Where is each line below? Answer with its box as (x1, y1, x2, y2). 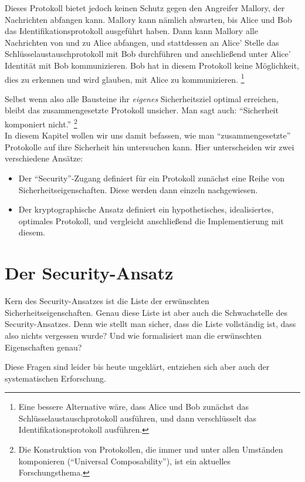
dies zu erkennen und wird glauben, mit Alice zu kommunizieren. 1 (5, 71, 245, 85)
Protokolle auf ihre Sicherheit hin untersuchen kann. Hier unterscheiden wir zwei (5, 140, 294, 153)
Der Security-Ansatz (5, 261, 174, 285)
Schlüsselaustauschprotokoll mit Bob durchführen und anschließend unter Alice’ (5, 48, 291, 60)
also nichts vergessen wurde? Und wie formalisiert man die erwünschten (5, 329, 262, 341)
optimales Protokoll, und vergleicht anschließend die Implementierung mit (18, 214, 284, 227)
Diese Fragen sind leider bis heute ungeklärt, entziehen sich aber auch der (5, 360, 270, 373)
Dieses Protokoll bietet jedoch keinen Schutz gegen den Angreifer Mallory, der (5, 2, 285, 14)
